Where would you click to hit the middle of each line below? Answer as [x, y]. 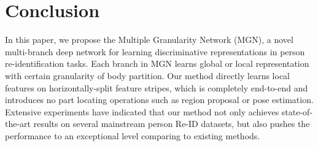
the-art [18, 124]
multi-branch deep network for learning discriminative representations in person [155, 51]
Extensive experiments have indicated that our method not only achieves [142, 111]
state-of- [297, 111]
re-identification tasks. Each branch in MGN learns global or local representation [157, 63]
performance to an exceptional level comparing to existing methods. [133, 135]
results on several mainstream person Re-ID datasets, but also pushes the [172, 124]
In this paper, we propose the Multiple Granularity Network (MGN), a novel [149, 40]
